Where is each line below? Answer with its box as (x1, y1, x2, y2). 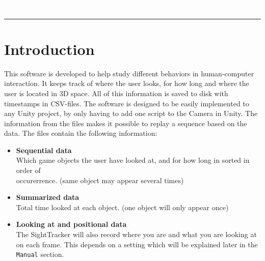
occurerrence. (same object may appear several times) (16, 175, 184, 185)
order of (16, 165, 41, 176)
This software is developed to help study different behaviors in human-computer (4, 68, 254, 78)
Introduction (4, 38, 95, 59)
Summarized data (16, 192, 79, 202)
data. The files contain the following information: (4, 128, 157, 138)
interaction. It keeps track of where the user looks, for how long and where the (4, 78, 249, 89)
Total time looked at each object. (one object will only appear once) (16, 201, 229, 212)
